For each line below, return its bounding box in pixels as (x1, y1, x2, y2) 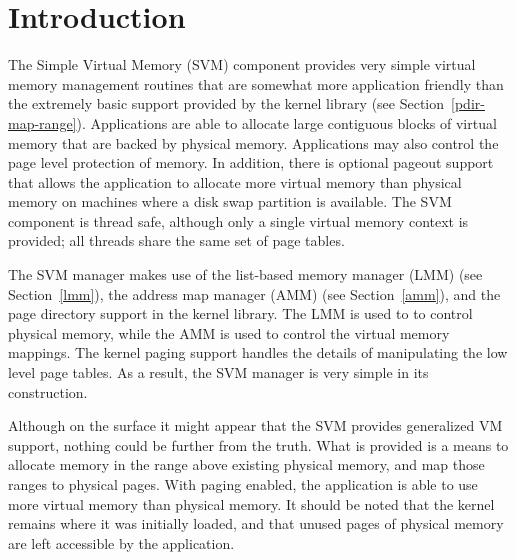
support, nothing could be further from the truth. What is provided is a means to (8, 434, 509, 455)
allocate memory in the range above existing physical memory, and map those (8, 454, 485, 475)
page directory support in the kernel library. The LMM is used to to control (8, 303, 473, 324)
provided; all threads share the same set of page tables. (8, 230, 345, 251)
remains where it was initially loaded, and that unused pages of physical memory (8, 513, 504, 534)
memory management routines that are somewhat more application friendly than (8, 73, 504, 94)
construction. (8, 381, 88, 402)
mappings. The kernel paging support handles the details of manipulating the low (8, 342, 508, 363)
